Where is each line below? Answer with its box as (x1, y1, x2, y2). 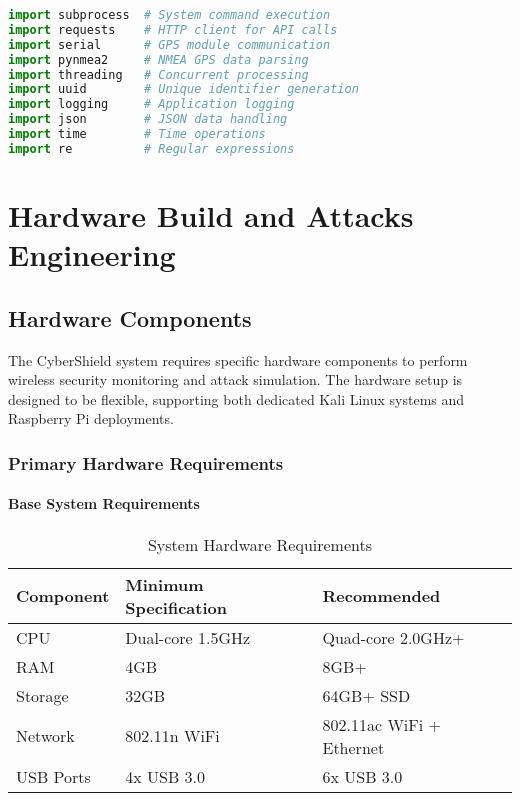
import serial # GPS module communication (8, 37, 331, 52)
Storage (16, 683, 69, 707)
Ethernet (322, 735, 385, 759)
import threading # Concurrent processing (8, 67, 309, 82)
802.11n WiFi (125, 724, 220, 748)
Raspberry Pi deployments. (8, 408, 174, 429)
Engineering (8, 234, 176, 275)
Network (16, 724, 75, 748)
